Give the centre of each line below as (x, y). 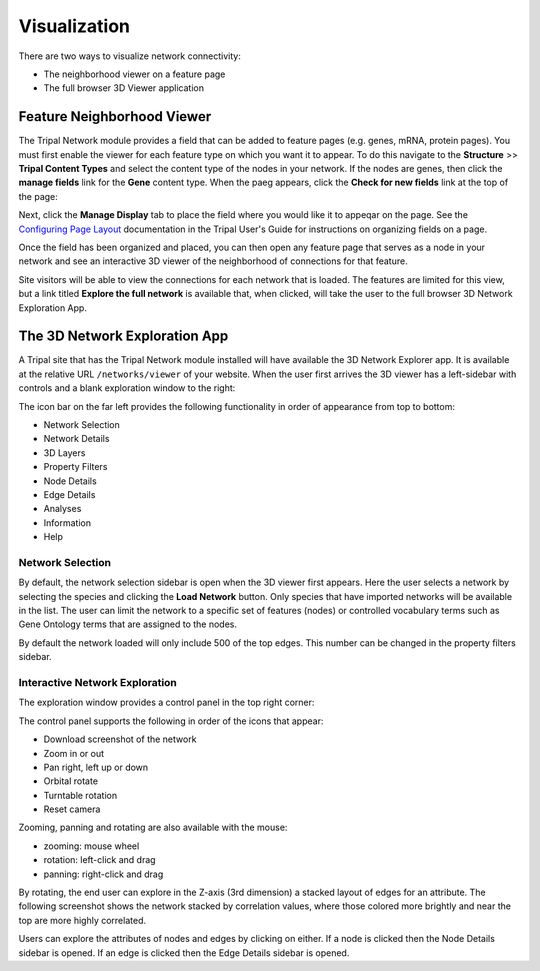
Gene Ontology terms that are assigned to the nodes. (128, 624)
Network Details (76, 439)
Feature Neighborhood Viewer (115, 116)
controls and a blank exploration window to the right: (127, 388)
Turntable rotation (80, 795)
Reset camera (72, 809)
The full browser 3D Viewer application (124, 88)
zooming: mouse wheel (91, 846)
